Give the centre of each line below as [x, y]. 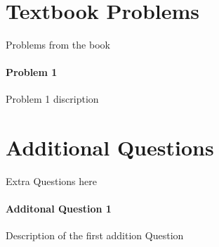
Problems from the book [58, 44]
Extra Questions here [51, 181]
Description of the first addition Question [95, 235]
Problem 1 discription [52, 99]
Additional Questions [110, 147]
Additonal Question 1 [59, 209]
